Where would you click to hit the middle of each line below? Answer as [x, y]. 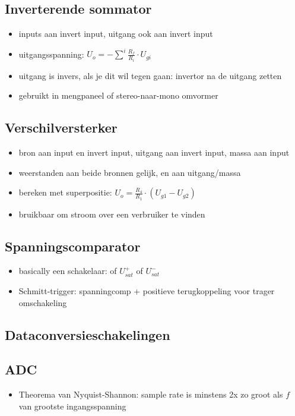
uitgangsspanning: [51, 54]
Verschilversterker [61, 127]
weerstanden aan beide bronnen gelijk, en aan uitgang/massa [130, 172]
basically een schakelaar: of [68, 271]
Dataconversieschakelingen [88, 334]
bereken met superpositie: [65, 192]
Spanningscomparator [73, 246]
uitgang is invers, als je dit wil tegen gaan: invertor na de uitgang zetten [150, 75]
